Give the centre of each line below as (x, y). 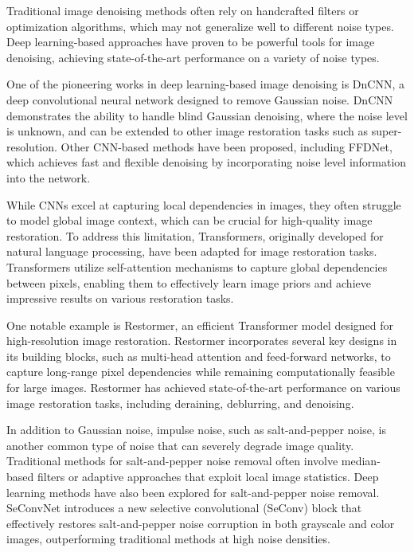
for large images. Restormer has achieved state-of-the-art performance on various (203, 388)
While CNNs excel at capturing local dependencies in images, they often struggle (204, 204)
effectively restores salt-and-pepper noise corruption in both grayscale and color (201, 523)
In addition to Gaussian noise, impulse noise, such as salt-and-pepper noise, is (196, 430)
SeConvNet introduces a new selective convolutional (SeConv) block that (184, 508)
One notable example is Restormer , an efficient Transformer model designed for (200, 325)
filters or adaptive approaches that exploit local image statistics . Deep (208, 477)
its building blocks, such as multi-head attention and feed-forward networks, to (199, 356)
